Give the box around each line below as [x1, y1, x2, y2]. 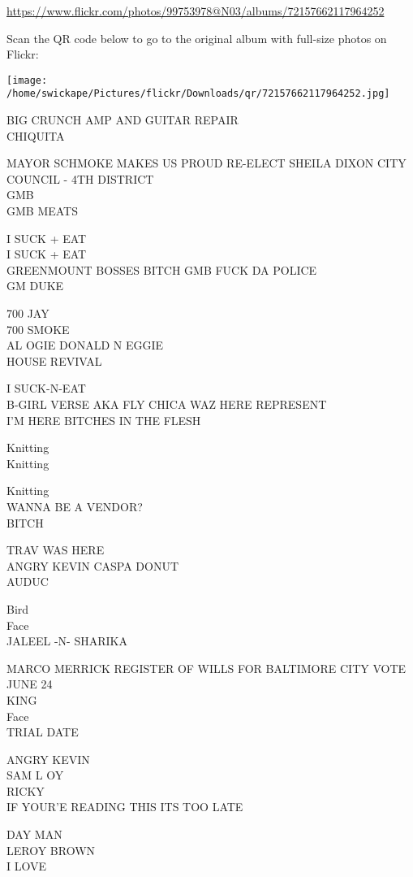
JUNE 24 [6, 675, 53, 692]
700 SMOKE [6, 320, 70, 337]
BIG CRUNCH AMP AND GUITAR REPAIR [6, 111, 239, 128]
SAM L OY [6, 766, 64, 784]
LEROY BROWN [6, 841, 96, 858]
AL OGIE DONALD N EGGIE [6, 336, 164, 354]
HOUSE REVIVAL [6, 352, 102, 369]
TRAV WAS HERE [6, 541, 105, 558]
